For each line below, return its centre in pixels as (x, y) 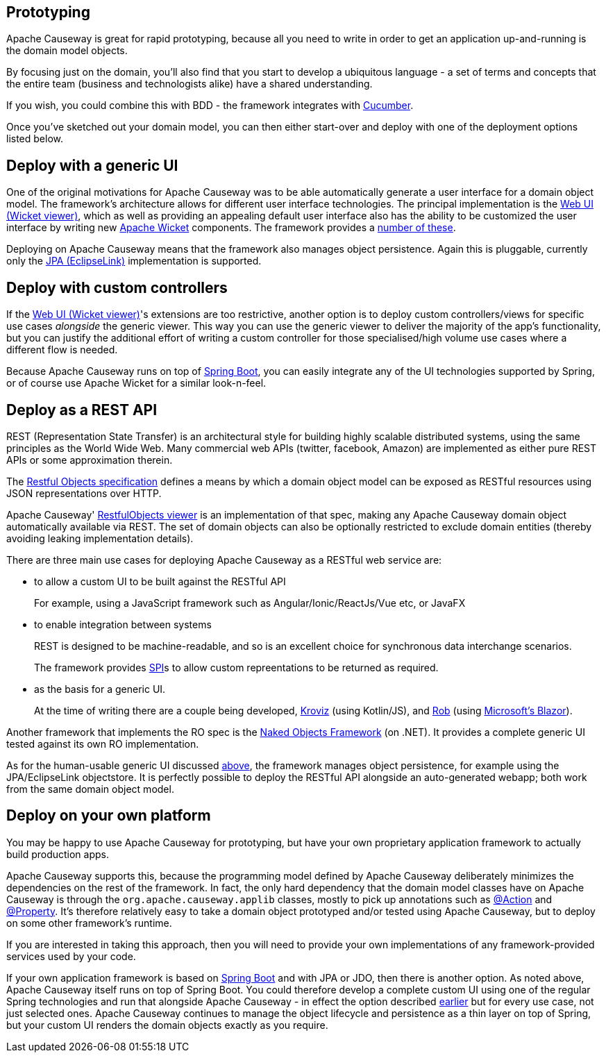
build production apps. (58, 854)
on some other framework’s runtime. (89, 923)
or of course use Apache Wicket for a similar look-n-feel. (136, 383)
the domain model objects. (67, 51)
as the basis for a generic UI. (100, 689)
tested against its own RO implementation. (103, 744)
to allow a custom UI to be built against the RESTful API (160, 581)
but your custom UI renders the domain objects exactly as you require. (167, 1025)
